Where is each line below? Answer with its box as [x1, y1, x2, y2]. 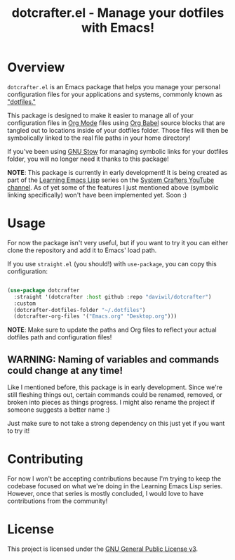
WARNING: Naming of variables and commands [7, 353, 220, 365]
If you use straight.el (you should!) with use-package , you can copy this [7, 259, 217, 268]
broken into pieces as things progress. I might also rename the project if [7, 398, 215, 407]
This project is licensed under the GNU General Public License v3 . [7, 545, 199, 553]
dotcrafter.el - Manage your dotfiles [11, 5, 224, 21]
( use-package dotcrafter [7, 287, 80, 294]
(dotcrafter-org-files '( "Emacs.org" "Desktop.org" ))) [13, 313, 177, 320]
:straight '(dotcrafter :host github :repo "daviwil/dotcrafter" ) [13, 293, 212, 300]
